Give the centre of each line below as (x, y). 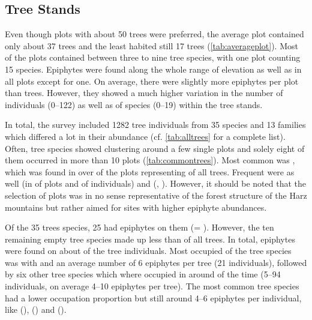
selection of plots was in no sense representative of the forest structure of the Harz (156, 195)
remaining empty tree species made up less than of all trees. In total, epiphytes (150, 239)
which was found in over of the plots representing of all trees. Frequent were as (150, 171)
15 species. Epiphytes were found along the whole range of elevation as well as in (153, 69)
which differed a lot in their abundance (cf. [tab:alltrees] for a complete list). (145, 136)
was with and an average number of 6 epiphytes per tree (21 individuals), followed (156, 262)
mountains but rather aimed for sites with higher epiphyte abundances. (136, 207)
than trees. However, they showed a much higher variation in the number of (144, 93)
